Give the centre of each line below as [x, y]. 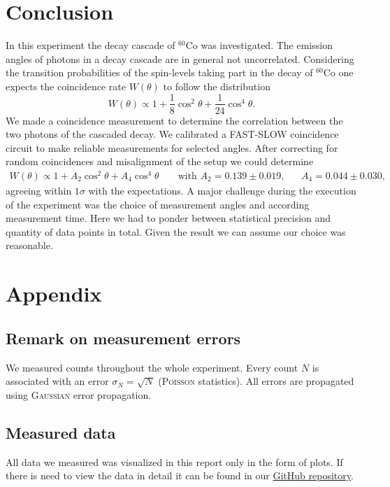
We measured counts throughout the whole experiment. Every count [152, 367]
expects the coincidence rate [66, 86]
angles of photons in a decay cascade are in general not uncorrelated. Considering [180, 58]
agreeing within [39, 191]
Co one [338, 72]
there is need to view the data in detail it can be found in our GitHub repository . [180, 475]
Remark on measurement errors [123, 338]
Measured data [61, 432]
